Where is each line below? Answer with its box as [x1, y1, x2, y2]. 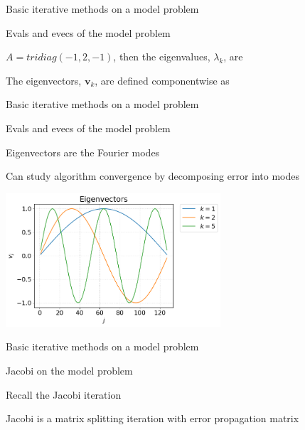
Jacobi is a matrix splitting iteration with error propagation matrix [6, 411, 299, 426]
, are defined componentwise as [95, 72, 230, 87]
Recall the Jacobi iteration [6, 387, 122, 402]
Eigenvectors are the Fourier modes [6, 144, 160, 159]
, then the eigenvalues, [113, 49, 210, 64]
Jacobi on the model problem [6, 362, 133, 377]
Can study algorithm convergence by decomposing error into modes [6, 168, 300, 183]
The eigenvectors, [6, 72, 82, 87]
